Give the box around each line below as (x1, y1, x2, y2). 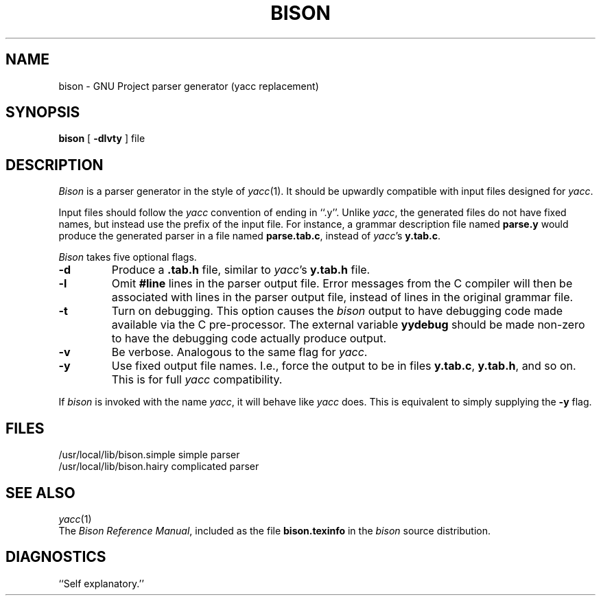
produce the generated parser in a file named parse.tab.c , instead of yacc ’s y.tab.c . (58, 230, 441, 242)
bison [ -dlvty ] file (58, 132, 145, 145)
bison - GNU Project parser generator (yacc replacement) (58, 80, 319, 92)
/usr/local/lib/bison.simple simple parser (58, 449, 240, 461)
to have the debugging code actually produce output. (111, 331, 387, 346)
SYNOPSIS (5, 104, 80, 121)
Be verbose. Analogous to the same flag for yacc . (111, 345, 368, 360)
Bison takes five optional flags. (58, 251, 197, 263)
